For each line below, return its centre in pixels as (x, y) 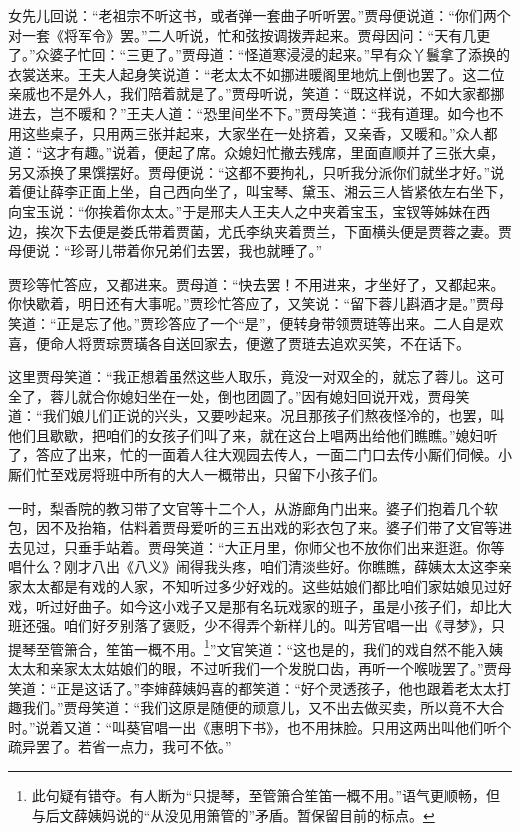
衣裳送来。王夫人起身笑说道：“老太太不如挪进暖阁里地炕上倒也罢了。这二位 (256, 73)
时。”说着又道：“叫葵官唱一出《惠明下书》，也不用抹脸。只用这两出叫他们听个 (260, 726)
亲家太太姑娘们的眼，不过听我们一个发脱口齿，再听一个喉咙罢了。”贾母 (280, 668)
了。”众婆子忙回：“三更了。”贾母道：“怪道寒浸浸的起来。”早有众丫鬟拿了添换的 (259, 54)
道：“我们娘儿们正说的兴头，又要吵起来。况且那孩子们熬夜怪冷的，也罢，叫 (256, 415)
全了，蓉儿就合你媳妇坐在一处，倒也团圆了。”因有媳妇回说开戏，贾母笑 (239, 395)
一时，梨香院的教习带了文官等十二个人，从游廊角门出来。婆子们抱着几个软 (253, 507)
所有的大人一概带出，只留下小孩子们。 (259, 474)
